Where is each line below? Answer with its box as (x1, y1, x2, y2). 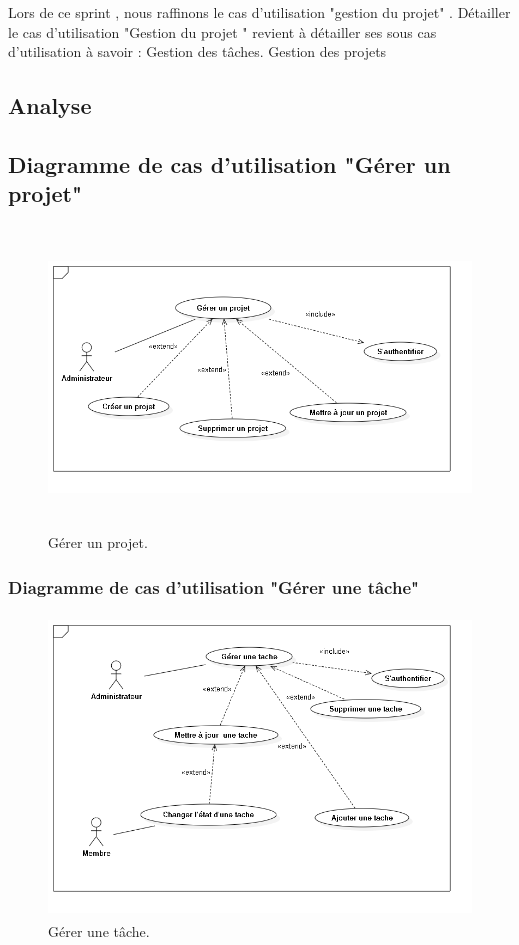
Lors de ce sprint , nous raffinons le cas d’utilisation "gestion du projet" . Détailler (8, 2, 511, 22)
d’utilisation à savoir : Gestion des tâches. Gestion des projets (8, 41, 387, 62)
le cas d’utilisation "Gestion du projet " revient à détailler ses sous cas (8, 21, 437, 42)
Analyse (8, 90, 92, 121)
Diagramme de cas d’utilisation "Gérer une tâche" (8, 574, 419, 599)
